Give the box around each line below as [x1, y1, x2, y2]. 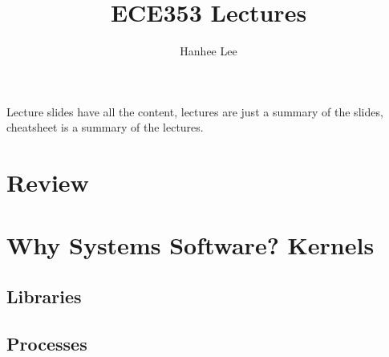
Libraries [6, 284, 82, 309]
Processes [6, 331, 87, 355]
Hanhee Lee [180, 43, 237, 59]
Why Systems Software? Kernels [6, 229, 375, 262]
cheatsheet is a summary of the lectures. [6, 119, 204, 136]
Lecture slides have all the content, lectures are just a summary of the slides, [6, 103, 383, 120]
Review [6, 166, 89, 199]
